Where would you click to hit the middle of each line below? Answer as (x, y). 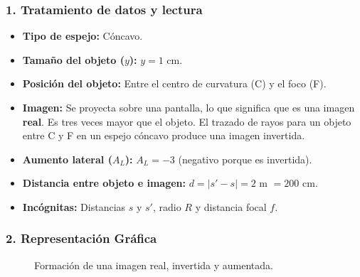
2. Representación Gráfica (81, 238)
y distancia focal (231, 206)
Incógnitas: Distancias (74, 206)
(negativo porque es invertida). (245, 159)
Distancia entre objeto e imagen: (104, 183)
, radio (167, 206)
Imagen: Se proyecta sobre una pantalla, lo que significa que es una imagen (189, 107)
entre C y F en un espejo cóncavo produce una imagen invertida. (164, 135)
